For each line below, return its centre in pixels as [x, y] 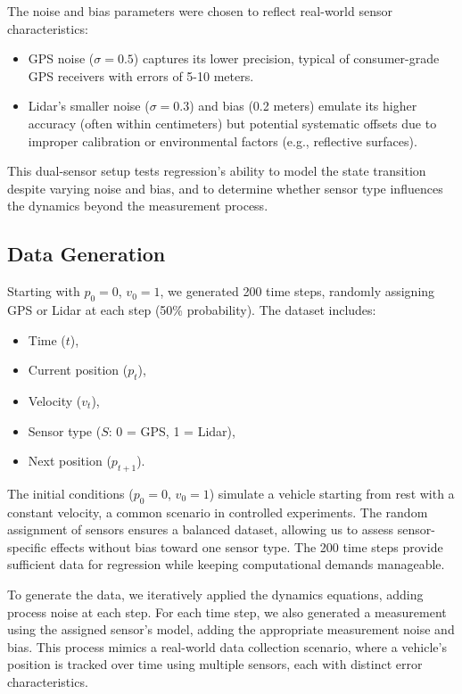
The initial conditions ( [70, 493]
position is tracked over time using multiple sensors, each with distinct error [215, 664]
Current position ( [78, 370]
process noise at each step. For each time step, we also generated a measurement [227, 611]
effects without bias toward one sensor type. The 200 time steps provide [247, 546]
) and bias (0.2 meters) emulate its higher [303, 106]
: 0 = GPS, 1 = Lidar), [172, 430]
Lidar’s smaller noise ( [89, 106]
